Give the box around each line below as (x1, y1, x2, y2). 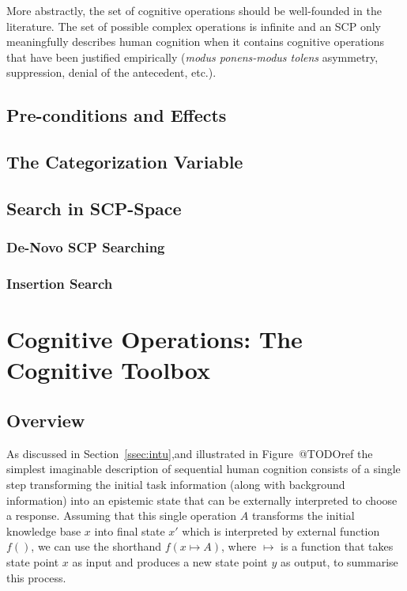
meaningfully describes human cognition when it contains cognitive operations (6, 33, 384, 50)
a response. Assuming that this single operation (6, 507, 237, 524)
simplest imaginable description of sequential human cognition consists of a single (6, 460, 401, 477)
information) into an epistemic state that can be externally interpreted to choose (6, 491, 398, 508)
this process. (6, 569, 66, 585)
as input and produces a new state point (72, 553, 268, 570)
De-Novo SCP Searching (6, 237, 165, 257)
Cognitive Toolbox (6, 354, 211, 386)
